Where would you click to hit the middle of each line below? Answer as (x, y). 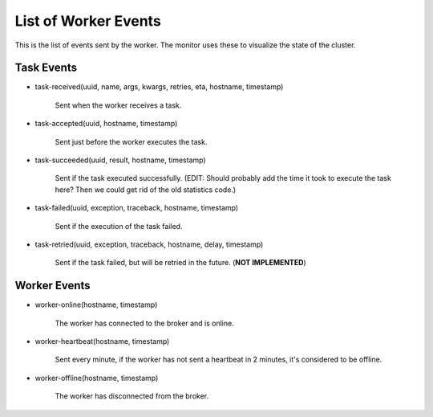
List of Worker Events (88, 21)
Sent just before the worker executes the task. (131, 141)
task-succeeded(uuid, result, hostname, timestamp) (120, 160)
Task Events (46, 68)
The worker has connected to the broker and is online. (144, 323)
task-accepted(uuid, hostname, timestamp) (106, 124)
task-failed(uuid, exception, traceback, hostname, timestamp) (137, 208)
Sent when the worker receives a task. (118, 105)
